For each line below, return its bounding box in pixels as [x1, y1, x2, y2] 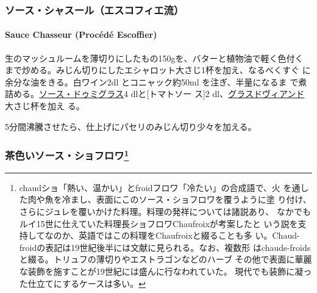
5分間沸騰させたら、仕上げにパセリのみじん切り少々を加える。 [5, 120, 257, 132]
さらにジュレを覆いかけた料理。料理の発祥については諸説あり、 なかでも [19, 205, 311, 218]
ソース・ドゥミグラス [39, 87, 124, 100]
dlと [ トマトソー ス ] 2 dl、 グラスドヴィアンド [130, 87, 305, 100]
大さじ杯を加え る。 [5, 99, 85, 112]
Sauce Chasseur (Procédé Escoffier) [5, 28, 157, 41]
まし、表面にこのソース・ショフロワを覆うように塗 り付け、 [70, 193, 312, 206]
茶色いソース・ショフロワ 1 [5, 146, 129, 163]
